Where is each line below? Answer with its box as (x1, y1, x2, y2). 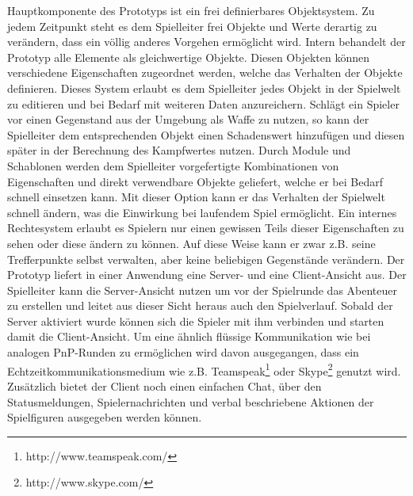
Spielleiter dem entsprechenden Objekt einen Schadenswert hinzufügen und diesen (7, 126, 405, 143)
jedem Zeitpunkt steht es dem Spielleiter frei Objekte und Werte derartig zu (7, 17, 377, 34)
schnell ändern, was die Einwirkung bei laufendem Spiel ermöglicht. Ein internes (7, 204, 397, 220)
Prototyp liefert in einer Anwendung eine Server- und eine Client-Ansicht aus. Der (7, 266, 407, 283)
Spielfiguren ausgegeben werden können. (7, 409, 202, 425)
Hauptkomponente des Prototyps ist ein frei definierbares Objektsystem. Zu (7, 2, 375, 18)
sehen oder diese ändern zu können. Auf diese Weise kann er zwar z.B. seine (7, 235, 376, 251)
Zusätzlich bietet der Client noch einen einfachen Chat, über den (7, 377, 322, 394)
